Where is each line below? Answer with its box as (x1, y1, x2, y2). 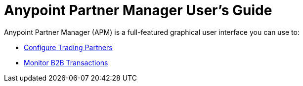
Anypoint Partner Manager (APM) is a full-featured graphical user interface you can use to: (4, 28, 300, 36)
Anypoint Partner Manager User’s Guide (4, 2, 272, 19)
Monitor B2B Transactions (24, 58, 108, 67)
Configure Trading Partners (24, 43, 113, 52)
